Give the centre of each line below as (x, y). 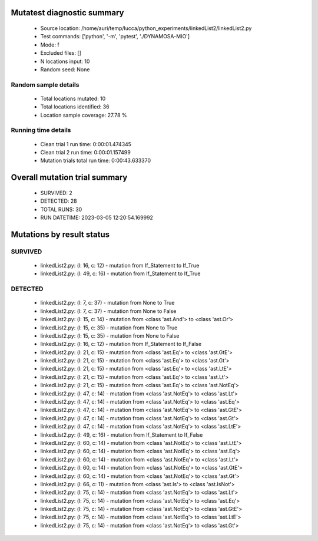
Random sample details (45, 84)
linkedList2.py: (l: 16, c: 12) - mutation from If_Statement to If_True (120, 265)
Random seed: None (65, 69)
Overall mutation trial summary (69, 178)
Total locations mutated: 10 (73, 98)
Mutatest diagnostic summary (67, 13)
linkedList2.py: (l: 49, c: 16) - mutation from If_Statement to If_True (120, 273)
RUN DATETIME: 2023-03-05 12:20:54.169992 (97, 217)
